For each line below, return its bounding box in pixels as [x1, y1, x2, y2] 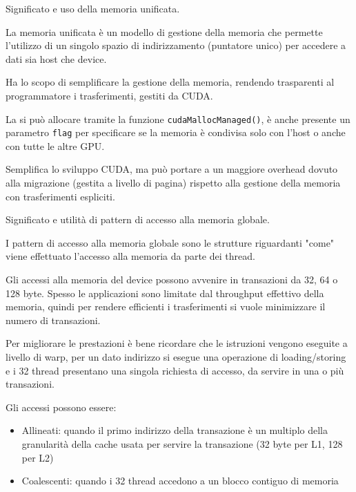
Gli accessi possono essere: [6, 399, 117, 414]
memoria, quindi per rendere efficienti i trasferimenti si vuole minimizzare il [6, 299, 326, 314]
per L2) [21, 450, 54, 464]
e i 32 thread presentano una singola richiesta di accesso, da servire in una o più [6, 363, 344, 377]
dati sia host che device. [6, 51, 107, 66]
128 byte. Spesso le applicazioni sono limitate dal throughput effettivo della [6, 285, 324, 300]
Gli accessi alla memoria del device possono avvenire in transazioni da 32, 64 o [6, 272, 338, 287]
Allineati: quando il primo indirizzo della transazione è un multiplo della [21, 423, 328, 437]
